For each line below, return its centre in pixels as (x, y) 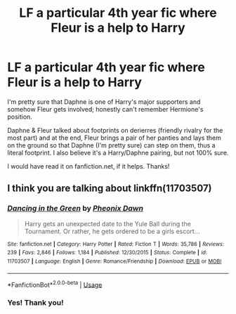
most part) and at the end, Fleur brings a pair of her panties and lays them (114, 138)
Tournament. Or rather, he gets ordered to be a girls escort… (112, 231)
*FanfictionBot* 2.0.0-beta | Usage (55, 284)
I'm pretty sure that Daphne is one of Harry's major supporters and (104, 102)
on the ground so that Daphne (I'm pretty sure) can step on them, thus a (111, 145)
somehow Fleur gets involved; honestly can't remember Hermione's (105, 109)
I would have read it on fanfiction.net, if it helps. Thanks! (88, 166)
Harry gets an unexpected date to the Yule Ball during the (107, 223)
